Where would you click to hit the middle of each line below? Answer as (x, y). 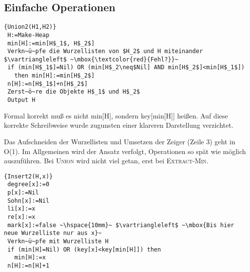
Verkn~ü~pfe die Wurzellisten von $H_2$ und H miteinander (105, 51)
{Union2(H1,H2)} (30, 27)
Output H (21, 100)
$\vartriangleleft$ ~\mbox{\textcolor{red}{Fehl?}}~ (91, 59)
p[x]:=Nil (23, 193)
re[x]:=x (21, 217)
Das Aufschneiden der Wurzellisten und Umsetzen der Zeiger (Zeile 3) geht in (120, 141)
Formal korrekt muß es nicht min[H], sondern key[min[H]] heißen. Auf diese (116, 115)
